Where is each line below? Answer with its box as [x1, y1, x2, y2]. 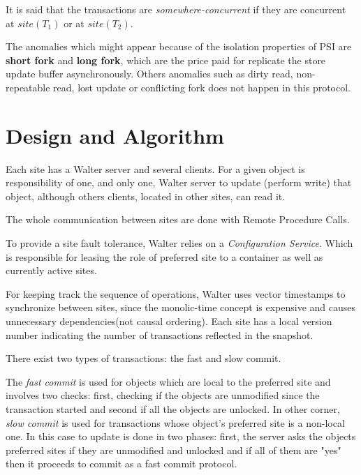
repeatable [6, 80, 50, 94]
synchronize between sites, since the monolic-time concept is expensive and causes [6, 300, 356, 315]
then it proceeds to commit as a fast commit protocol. [6, 456, 237, 471]
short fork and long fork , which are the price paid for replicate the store [6, 52, 326, 67]
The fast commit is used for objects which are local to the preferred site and [6, 374, 331, 389]
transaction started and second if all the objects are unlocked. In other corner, [6, 402, 340, 416]
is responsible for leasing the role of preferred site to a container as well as [6, 249, 323, 264]
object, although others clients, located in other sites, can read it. [6, 188, 286, 203]
